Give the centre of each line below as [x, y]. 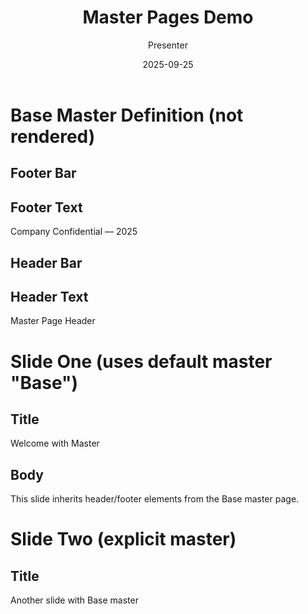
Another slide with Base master [74, 600]
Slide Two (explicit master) [123, 539]
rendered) [53, 136]
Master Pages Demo [168, 17]
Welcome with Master [55, 443]
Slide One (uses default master [141, 361]
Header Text [49, 296]
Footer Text [46, 207]
